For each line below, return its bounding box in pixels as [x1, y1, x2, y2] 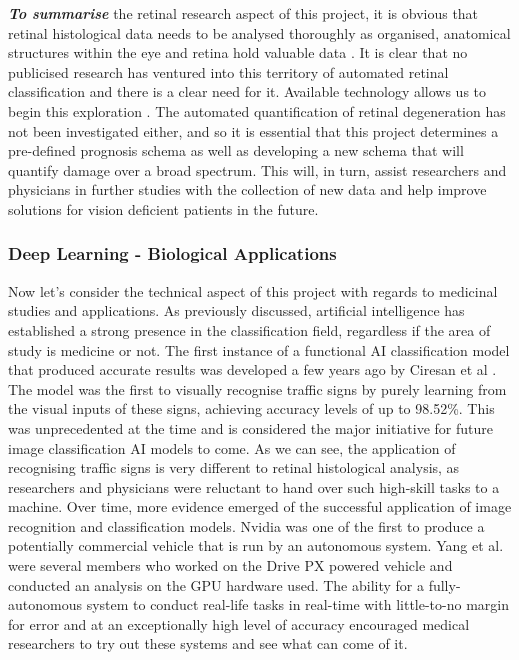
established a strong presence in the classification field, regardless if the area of [8, 319, 491, 340]
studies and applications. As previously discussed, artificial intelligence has [8, 300, 465, 321]
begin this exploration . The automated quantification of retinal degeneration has [8, 100, 506, 121]
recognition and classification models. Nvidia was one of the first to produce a [8, 515, 485, 536]
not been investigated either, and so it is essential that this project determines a [8, 120, 499, 141]
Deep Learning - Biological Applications [8, 241, 337, 266]
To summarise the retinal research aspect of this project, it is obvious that [8, 3, 479, 23]
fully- [428, 574, 461, 595]
